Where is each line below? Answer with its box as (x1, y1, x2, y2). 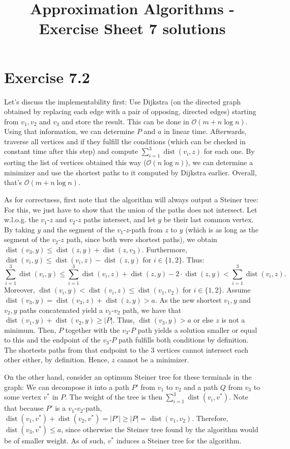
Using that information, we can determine (4, 126, 135, 137)
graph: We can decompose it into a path (4, 381, 129, 392)
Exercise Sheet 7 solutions (39, 18, 226, 39)
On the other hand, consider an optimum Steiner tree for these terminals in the (4, 372, 252, 382)
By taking (4, 224, 35, 234)
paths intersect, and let (83, 214, 156, 225)
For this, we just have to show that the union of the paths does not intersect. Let (4, 204, 257, 215)
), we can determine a (185, 157, 253, 168)
